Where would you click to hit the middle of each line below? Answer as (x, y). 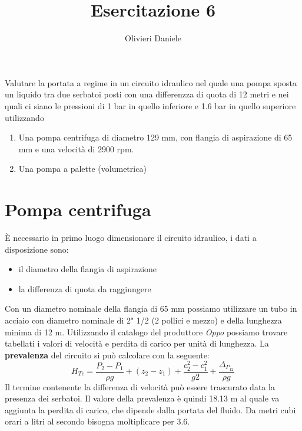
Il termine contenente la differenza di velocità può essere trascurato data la (140, 386)
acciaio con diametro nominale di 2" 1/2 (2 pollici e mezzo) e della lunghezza (143, 320)
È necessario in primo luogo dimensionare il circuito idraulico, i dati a (131, 237)
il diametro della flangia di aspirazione (88, 269)
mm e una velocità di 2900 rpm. (76, 148)
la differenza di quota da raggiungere (85, 288)
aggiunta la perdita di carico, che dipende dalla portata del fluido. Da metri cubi (150, 409)
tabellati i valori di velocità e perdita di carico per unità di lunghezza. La (137, 343)
